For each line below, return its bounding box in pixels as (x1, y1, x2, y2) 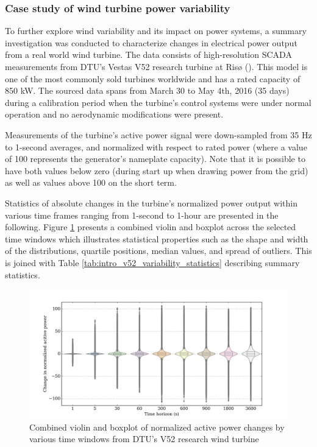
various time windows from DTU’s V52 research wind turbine (29, 432, 259, 445)
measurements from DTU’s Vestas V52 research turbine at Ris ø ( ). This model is (5, 60, 308, 72)
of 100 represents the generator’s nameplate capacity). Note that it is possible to (5, 152, 305, 165)
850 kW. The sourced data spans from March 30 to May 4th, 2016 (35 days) (5, 84, 290, 97)
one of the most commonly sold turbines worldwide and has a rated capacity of (5, 72, 301, 85)
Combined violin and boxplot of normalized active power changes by (29, 420, 285, 433)
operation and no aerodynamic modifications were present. (5, 108, 224, 121)
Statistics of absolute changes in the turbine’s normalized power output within (5, 196, 298, 209)
